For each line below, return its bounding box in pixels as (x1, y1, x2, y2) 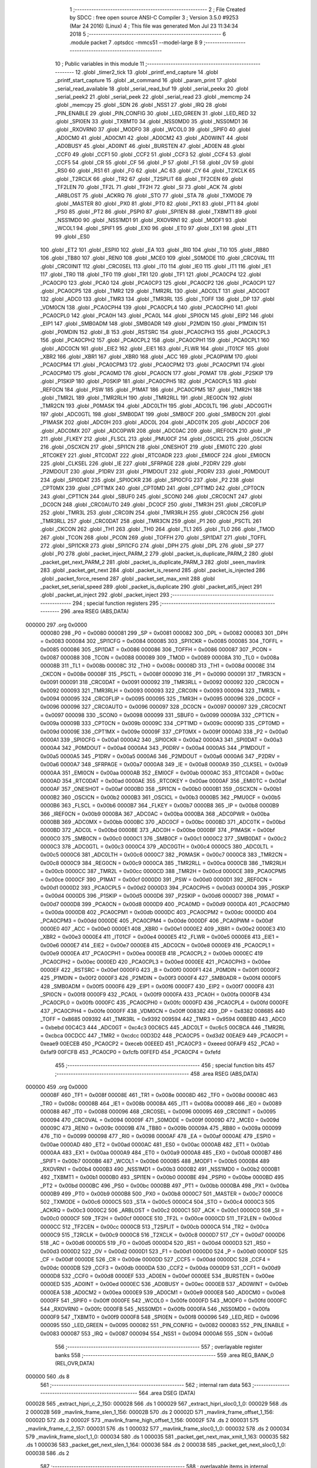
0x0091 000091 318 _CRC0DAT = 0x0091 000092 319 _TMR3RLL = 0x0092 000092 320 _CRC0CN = (40, 679, 285, 686)
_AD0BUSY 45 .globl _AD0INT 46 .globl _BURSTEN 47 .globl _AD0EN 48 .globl (55, 143, 245, 150)
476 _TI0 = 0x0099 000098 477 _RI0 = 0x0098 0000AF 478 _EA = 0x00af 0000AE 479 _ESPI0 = (40, 1133, 276, 1140)
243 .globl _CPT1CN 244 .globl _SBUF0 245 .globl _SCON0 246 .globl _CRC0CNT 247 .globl (40, 493, 262, 500)
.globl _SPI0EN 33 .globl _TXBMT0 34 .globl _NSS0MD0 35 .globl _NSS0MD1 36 (55, 118, 248, 125)
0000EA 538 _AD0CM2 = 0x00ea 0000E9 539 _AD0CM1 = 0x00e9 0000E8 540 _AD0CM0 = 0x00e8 (40, 1289, 286, 1296)
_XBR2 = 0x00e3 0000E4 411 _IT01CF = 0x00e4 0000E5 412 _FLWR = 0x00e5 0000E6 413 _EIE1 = (40, 934, 279, 941)
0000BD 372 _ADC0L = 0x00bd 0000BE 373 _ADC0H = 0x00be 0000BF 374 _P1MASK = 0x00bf (40, 827, 275, 834)
